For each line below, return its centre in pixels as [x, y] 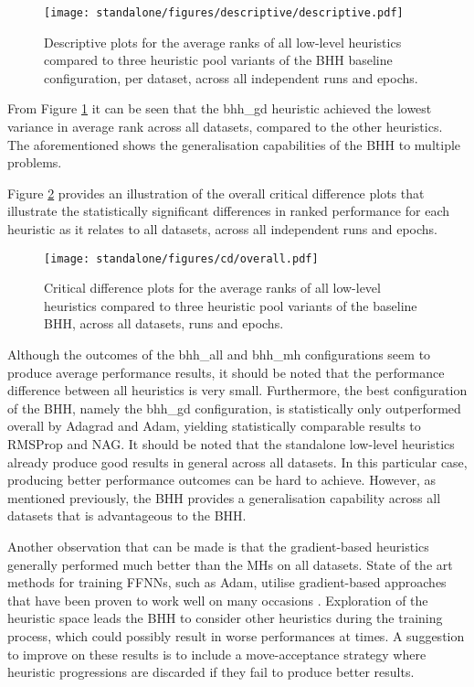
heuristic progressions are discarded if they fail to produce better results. [211, 672]
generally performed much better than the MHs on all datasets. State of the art [230, 564]
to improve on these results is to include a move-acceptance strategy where [217, 654]
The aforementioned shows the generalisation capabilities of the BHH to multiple [234, 144]
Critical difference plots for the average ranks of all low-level [212, 288]
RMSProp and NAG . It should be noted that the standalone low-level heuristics [231, 444]
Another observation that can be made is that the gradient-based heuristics [218, 546]
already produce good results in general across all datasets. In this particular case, [237, 462]
